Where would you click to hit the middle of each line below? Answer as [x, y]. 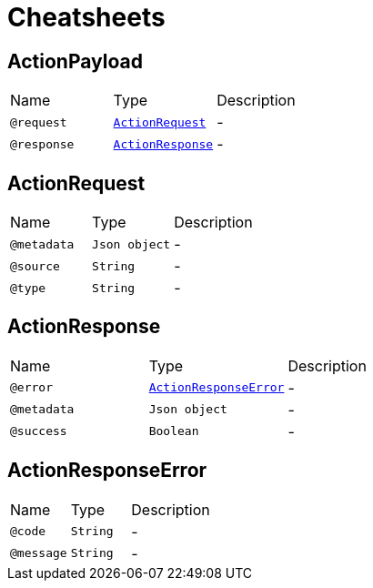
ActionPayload [75, 61]
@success [39, 431]
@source [35, 266]
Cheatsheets [86, 17]
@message [39, 553]
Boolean [174, 431]
